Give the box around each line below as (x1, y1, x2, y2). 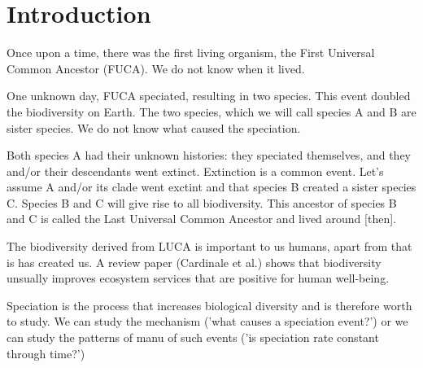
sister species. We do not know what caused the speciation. (7, 119, 301, 136)
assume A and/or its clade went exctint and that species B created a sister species (7, 178, 416, 195)
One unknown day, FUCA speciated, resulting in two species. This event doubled (7, 87, 411, 104)
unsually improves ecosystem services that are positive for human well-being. (7, 269, 390, 287)
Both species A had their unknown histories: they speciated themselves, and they (7, 147, 412, 164)
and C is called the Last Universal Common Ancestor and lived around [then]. (7, 210, 396, 227)
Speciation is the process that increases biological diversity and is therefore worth (7, 296, 412, 313)
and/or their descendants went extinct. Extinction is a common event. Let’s (7, 162, 384, 179)
